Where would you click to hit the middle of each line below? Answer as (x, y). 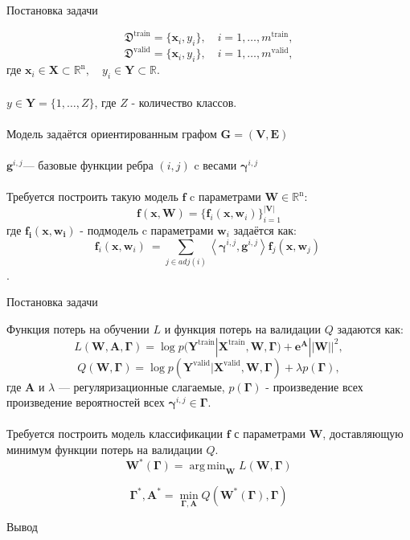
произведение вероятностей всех (86, 402)
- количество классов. (184, 102)
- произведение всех (314, 386)
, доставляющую (363, 434)
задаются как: (370, 329)
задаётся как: (265, 229)
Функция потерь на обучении (78, 329)
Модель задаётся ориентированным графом (112, 133)
